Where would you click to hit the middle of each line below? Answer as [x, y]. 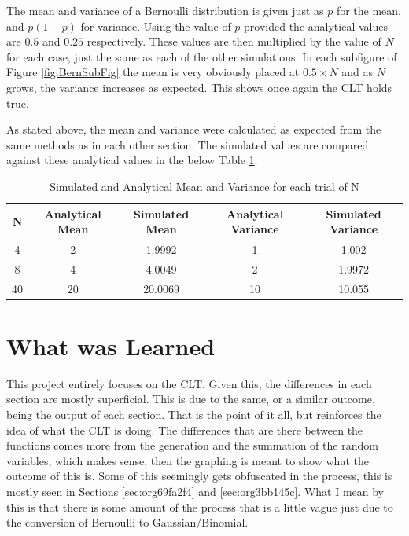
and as [357, 72]
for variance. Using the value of [156, 26]
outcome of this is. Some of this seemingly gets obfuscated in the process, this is [199, 476]
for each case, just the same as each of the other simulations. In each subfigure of [202, 56]
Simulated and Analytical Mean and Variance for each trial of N [204, 186]
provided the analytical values [316, 26]
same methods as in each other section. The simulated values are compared [188, 144]
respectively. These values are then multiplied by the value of [234, 41]
